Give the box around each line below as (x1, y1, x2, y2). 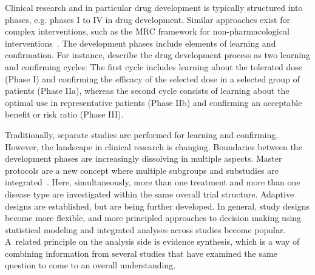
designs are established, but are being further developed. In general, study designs (5, 199, 310, 212)
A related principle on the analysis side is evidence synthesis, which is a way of (5, 235, 300, 248)
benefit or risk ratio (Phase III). (5, 108, 124, 121)
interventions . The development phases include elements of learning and (5, 36, 276, 49)
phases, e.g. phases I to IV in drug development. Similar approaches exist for (5, 13, 290, 25)
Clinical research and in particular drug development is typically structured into (5, 1, 303, 13)
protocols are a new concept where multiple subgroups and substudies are (5, 164, 279, 176)
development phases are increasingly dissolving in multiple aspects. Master (5, 152, 282, 165)
